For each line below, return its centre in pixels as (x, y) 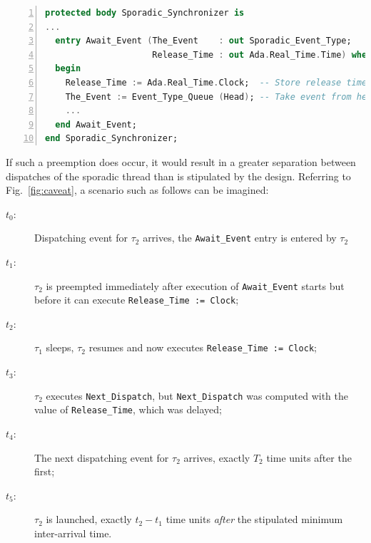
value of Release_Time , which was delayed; (128, 409)
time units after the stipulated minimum (254, 519)
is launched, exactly (89, 519)
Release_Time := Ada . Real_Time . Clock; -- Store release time (216, 82)
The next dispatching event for (102, 457)
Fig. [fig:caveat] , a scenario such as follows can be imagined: (137, 190)
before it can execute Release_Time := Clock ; (137, 300)
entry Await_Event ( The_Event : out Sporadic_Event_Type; (203, 41)
